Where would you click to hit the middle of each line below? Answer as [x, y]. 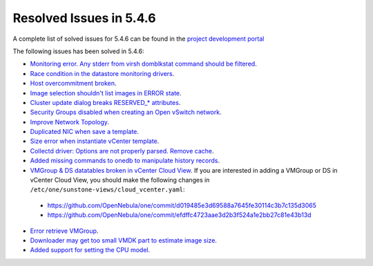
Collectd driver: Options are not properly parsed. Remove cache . [122, 151]
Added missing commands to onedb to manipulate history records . [125, 161]
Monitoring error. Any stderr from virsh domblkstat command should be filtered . [143, 64]
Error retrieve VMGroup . [64, 231]
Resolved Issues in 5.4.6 [84, 18]
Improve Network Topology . [70, 122]
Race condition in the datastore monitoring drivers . [102, 73]
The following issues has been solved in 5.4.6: [78, 51]
